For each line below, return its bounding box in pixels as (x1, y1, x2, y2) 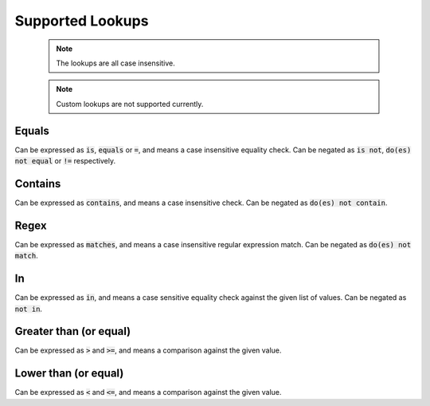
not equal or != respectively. (14, 156, 115, 166)
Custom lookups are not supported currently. (56, 99, 204, 108)
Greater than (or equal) (14, 325, 131, 338)
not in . (14, 304, 43, 313)
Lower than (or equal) (14, 367, 124, 380)
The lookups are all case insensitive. (56, 58, 175, 68)
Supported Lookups (14, 12, 149, 30)
